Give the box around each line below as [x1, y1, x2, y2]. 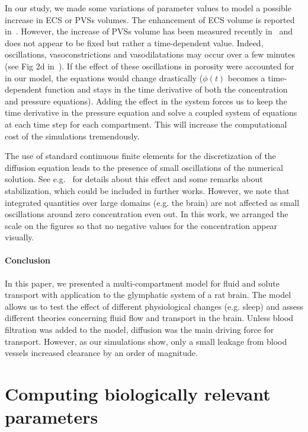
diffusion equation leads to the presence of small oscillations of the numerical [5, 161, 283, 173]
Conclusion [5, 254, 51, 266]
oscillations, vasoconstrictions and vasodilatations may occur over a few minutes [5, 48, 295, 61]
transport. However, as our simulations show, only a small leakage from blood [5, 335, 287, 347]
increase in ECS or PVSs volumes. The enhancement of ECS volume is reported [5, 13, 295, 26]
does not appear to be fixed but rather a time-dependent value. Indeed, [5, 36, 264, 49]
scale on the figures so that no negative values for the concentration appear [5, 219, 278, 231]
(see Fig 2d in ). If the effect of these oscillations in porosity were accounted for [5, 59, 294, 72]
